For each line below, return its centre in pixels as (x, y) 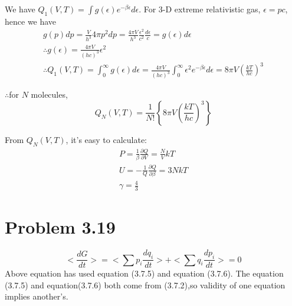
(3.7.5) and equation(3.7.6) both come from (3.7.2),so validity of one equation (145, 285)
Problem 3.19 (60, 227)
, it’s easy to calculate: (106, 139)
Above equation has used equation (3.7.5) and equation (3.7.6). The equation (144, 273)
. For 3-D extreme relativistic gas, (200, 9)
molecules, (49, 94)
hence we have (31, 21)
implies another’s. (37, 296)
